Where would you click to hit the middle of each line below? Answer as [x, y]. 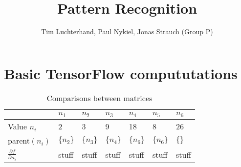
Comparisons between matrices [99, 98]
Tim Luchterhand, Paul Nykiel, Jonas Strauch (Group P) [127, 31]
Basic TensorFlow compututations [121, 73]
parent [19, 140]
